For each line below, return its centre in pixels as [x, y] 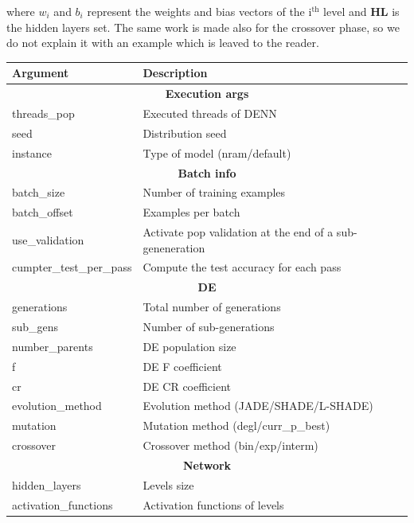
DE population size [189, 346]
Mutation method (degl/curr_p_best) [236, 425]
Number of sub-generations [209, 326]
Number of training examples [214, 192]
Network [207, 464]
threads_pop [43, 113]
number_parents [53, 346]
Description [175, 73]
